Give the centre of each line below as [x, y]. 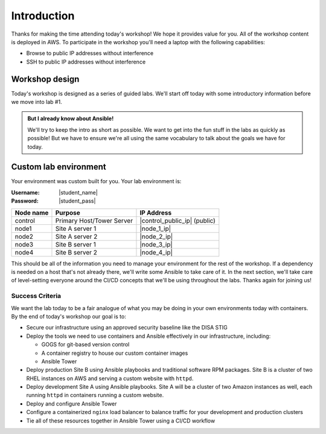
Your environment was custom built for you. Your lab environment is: [96, 181]
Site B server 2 [76, 252]
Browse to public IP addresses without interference [90, 53]
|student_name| [78, 192]
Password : [25, 201]
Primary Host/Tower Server [94, 221]
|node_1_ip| [155, 228]
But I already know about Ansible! [71, 118]
